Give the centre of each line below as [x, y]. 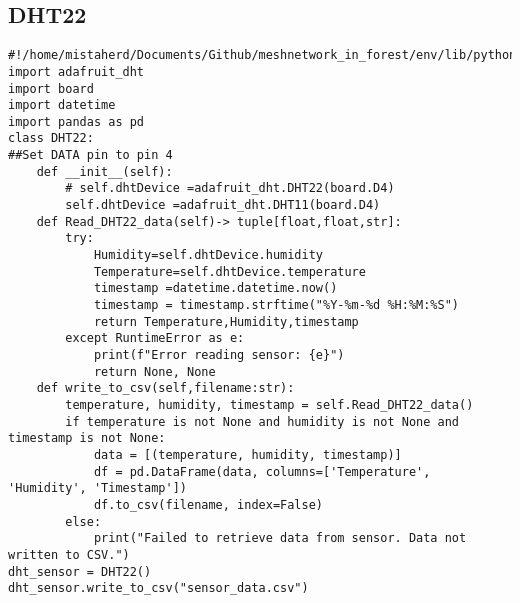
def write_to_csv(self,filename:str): [165, 388]
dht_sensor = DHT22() [80, 571]
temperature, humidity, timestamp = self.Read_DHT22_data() [269, 404]
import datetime [62, 105]
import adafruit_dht [76, 71]
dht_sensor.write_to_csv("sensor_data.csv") [158, 588]
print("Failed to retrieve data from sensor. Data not [280, 538]
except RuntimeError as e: [155, 338]
